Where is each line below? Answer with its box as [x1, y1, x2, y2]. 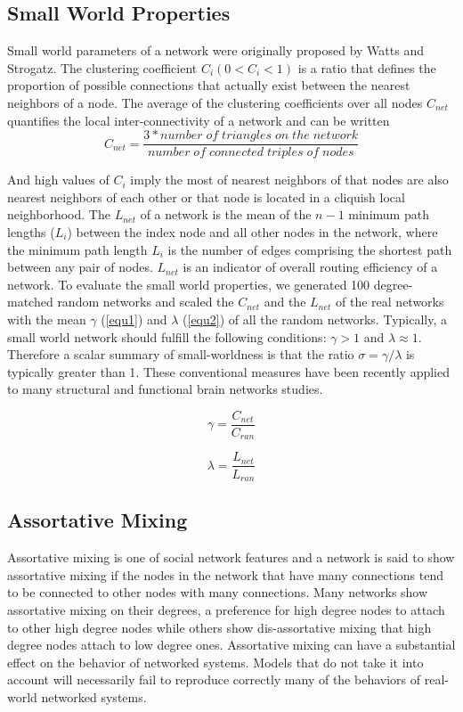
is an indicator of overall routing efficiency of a [183, 258, 438, 276]
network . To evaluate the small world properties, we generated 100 [7, 274, 370, 293]
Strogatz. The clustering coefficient [7, 58, 198, 77]
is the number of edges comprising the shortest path [167, 240, 452, 258]
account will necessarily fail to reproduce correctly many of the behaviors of [7, 670, 421, 689]
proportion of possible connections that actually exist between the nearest [7, 76, 410, 94]
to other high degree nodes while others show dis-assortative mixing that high [7, 618, 432, 636]
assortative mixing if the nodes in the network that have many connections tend [7, 565, 443, 584]
